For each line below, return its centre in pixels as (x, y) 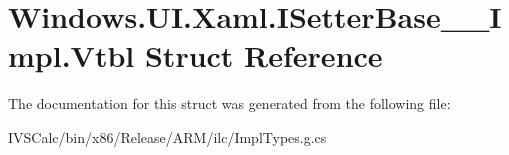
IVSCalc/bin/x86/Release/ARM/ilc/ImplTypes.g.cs (167, 136)
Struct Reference (263, 55)
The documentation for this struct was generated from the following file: (229, 103)
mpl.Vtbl (71, 55)
